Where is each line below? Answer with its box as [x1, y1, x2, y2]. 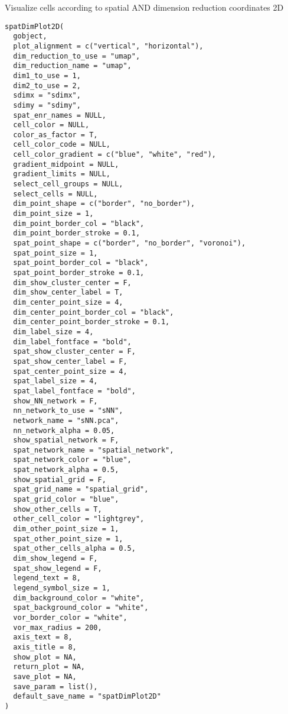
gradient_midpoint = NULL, [13, 160, 119, 169]
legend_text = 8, [13, 574, 81, 583]
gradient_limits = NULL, [13, 170, 110, 179]
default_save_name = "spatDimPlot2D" [13, 692, 161, 701]
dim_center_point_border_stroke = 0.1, [13, 318, 170, 327]
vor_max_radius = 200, [13, 623, 102, 632]
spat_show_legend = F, [13, 564, 102, 573]
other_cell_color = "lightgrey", [13, 515, 145, 524]
